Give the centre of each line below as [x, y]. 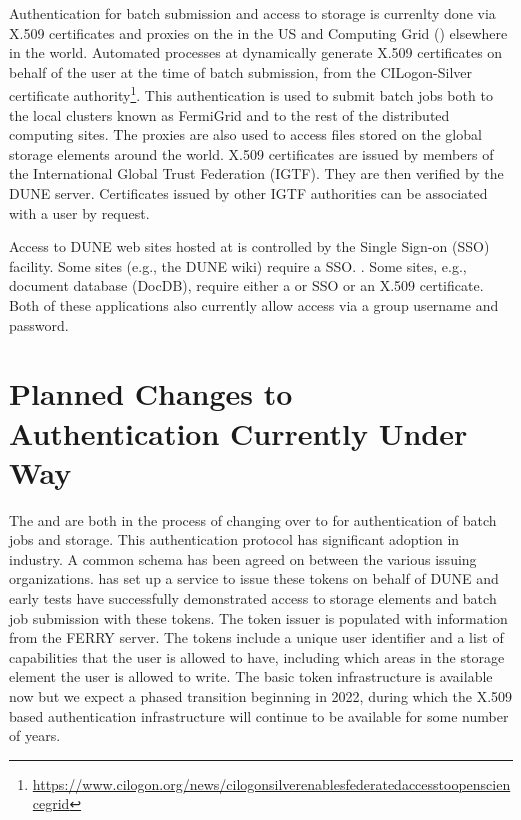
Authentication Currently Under [238, 432]
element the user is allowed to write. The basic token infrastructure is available [251, 676]
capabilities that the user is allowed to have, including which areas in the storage [257, 656]
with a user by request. [79, 212]
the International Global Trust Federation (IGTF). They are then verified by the [256, 173]
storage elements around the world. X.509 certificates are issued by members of [251, 153]
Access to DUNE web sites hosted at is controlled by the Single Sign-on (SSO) [249, 246]
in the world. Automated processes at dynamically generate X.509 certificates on [256, 52]
